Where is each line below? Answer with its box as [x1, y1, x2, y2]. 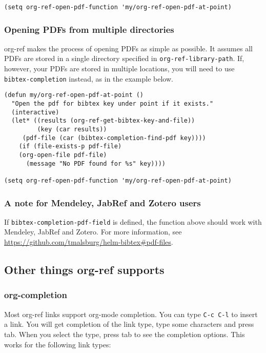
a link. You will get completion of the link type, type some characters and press [4, 319, 254, 329]
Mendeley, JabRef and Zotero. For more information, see [4, 226, 182, 237]
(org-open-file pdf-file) [18, 151, 107, 159]
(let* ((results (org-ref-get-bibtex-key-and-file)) [11, 117, 195, 125]
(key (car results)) [37, 126, 107, 133]
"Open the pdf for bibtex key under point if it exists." [11, 100, 214, 108]
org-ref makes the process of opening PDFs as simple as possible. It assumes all [4, 43, 253, 53]
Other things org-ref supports [4, 262, 165, 278]
